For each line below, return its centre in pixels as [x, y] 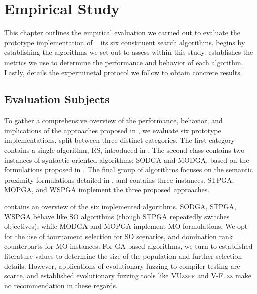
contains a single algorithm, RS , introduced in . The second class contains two [124, 150]
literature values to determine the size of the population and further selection [123, 256]
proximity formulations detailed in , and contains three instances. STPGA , [119, 179]
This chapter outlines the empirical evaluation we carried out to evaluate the [122, 33]
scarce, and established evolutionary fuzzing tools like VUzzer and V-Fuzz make [128, 276]
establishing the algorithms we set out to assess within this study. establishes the [129, 52]
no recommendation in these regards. [61, 285]
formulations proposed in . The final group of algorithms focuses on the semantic [128, 170]
